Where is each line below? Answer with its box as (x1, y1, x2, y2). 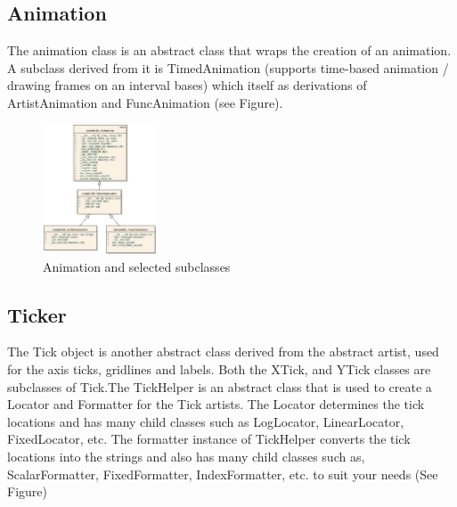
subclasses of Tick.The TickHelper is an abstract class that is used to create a (7, 377, 432, 396)
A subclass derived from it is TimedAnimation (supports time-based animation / (7, 58, 449, 77)
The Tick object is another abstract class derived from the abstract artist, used (7, 342, 439, 361)
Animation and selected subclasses (43, 257, 231, 275)
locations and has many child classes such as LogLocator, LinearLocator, (7, 412, 404, 430)
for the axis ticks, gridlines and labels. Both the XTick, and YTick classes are (7, 360, 431, 379)
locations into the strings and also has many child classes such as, (7, 446, 365, 465)
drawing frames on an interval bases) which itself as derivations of (7, 76, 367, 94)
